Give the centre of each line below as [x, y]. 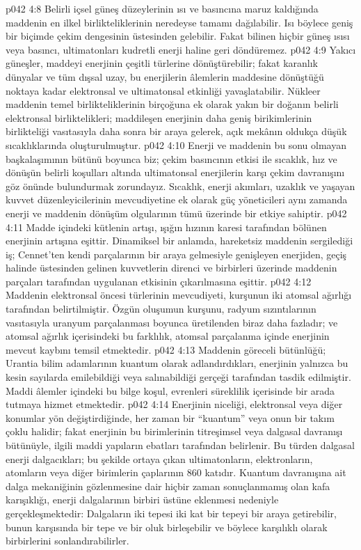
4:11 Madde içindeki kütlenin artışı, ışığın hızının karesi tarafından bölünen [166, 227]
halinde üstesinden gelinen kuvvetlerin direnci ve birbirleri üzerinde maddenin [171, 268]
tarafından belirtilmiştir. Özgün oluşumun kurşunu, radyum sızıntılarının [161, 309]
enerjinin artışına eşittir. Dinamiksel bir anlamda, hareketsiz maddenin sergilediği [179, 241]
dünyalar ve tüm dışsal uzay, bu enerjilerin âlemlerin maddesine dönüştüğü [165, 76]
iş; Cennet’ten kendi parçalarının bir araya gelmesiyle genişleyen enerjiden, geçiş [176, 254]
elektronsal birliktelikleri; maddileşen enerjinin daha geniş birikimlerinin [159, 117]
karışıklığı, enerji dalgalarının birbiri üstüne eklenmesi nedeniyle [142, 500]
